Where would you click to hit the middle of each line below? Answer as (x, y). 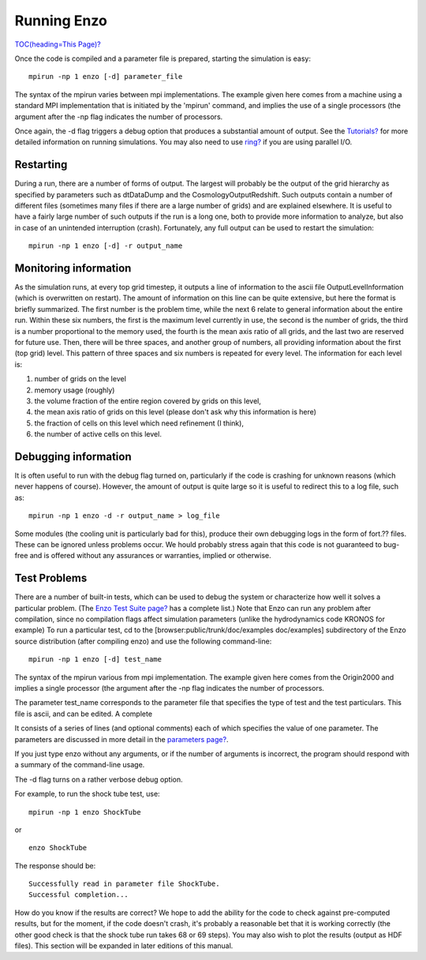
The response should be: (55, 865)
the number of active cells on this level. (98, 434)
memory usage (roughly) (75, 390)
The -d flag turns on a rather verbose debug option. (99, 779)
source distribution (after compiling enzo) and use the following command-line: (143, 641)
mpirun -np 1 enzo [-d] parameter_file (106, 77)
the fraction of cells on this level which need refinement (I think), (139, 423)
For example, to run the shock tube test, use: (88, 794)
